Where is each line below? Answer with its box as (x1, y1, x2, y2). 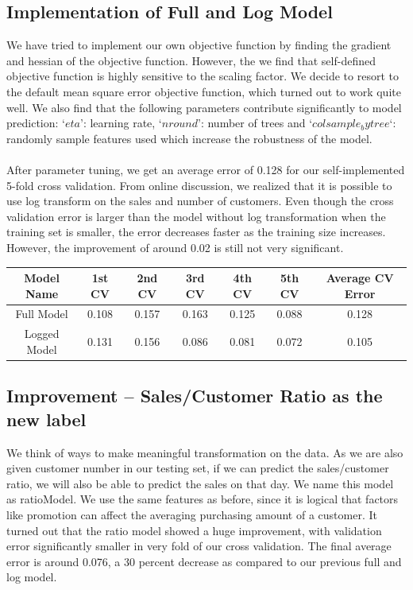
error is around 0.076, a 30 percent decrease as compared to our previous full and (6, 553, 402, 569)
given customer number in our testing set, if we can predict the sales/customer (6, 460, 389, 476)
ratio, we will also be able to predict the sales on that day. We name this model (6, 475, 394, 491)
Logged (24, 325, 60, 342)
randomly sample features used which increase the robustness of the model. (6, 130, 372, 146)
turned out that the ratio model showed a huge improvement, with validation (6, 522, 382, 538)
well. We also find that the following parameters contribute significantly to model (6, 99, 402, 115)
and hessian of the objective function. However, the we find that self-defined (6, 52, 376, 68)
